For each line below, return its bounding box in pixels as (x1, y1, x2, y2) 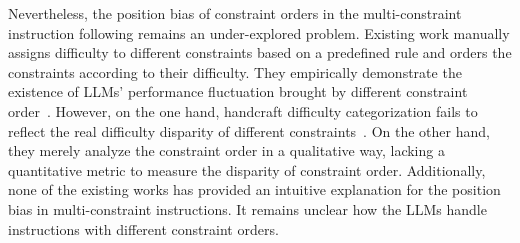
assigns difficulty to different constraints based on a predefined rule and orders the (8, 42, 512, 63)
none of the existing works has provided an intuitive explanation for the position (8, 179, 501, 200)
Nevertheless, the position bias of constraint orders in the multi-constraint (8, 3, 462, 23)
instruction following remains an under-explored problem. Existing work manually (8, 22, 510, 43)
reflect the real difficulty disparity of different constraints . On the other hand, (8, 120, 490, 141)
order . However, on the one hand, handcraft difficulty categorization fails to (8, 100, 478, 121)
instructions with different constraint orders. (8, 218, 279, 239)
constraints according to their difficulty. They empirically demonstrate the (8, 61, 462, 82)
